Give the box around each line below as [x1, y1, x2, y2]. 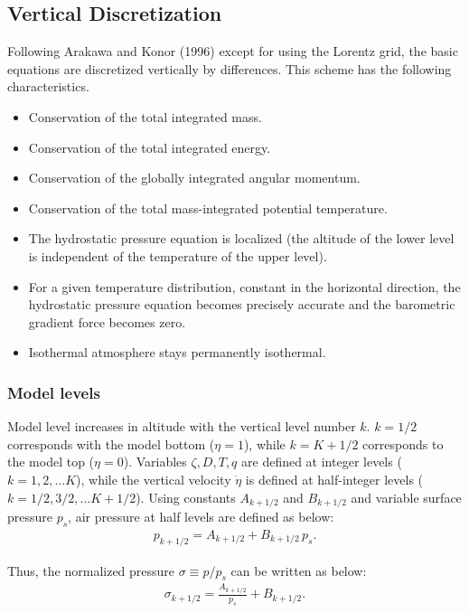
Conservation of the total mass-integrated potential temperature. [28, 198, 388, 217]
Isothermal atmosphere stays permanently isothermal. [28, 343, 326, 362]
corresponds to [362, 434, 444, 453]
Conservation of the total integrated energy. [28, 137, 271, 156]
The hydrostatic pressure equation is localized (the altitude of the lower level [28, 229, 455, 248]
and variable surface [351, 487, 462, 506]
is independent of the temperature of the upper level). [28, 246, 327, 265]
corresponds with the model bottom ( [7, 434, 215, 453]
